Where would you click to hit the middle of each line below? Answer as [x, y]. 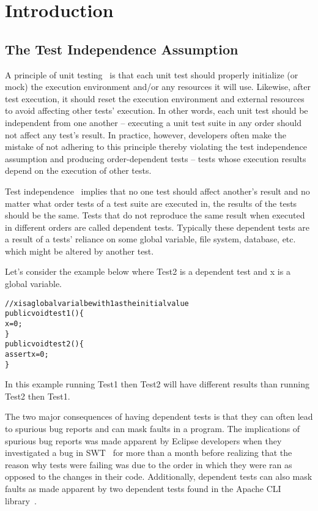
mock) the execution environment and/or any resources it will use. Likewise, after [158, 87]
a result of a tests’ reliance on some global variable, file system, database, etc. [150, 239]
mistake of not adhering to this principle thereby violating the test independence [156, 147]
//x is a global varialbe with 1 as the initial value [97, 303]
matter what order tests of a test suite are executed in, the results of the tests [151, 203]
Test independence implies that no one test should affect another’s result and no [157, 191]
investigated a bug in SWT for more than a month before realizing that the [149, 453]
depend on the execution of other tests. [78, 170]
